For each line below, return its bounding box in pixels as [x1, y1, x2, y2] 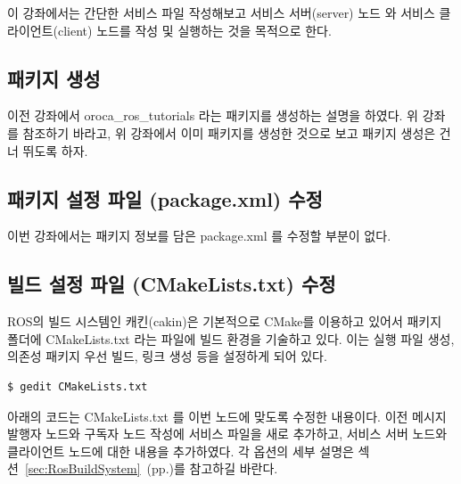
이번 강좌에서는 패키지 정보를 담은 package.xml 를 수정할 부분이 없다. [7, 226, 391, 245]
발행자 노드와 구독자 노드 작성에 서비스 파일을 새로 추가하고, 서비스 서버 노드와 [7, 424, 448, 443]
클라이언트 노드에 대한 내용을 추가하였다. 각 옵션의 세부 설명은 [7, 441, 354, 460]
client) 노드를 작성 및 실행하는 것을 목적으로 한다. [57, 21, 332, 39]
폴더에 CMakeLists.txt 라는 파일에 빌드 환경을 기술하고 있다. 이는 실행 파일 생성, [7, 329, 455, 348]
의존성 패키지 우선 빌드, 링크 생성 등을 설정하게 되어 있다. [7, 347, 327, 365]
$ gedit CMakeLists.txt [7, 380, 148, 393]
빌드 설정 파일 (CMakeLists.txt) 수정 [7, 270, 336, 298]
